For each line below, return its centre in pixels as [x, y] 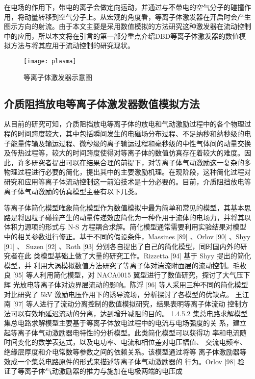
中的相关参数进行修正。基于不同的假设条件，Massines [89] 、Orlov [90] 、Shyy [127, 236]
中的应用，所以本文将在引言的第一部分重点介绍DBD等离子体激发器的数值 [122, 36]
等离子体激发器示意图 [58, 77]
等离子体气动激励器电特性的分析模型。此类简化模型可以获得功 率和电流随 [128, 332]
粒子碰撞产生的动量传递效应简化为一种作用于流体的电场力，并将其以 [141, 217]
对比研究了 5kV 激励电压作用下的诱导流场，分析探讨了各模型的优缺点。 [119, 294]
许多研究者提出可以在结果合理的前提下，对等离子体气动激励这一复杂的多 [134, 162]
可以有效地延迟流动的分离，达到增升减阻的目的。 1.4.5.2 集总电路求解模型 [129, 313]
